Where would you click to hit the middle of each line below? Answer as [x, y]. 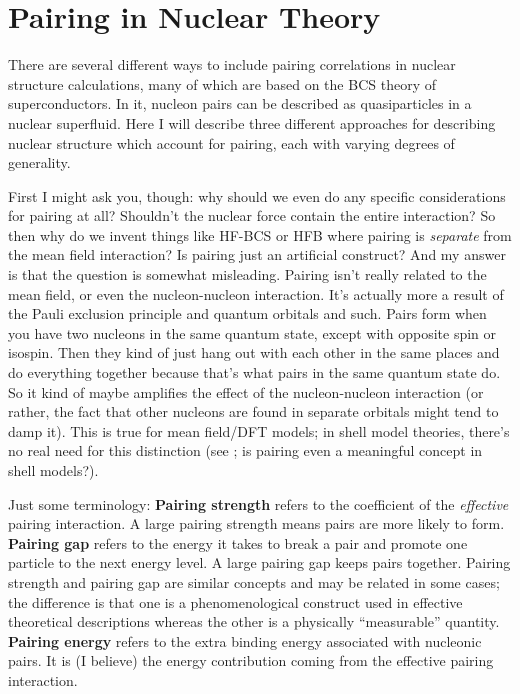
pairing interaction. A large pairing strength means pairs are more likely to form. [256, 523]
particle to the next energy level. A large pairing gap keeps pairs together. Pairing [259, 562]
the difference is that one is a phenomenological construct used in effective [235, 601]
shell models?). [53, 470]
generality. [39, 162]
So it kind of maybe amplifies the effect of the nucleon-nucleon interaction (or [246, 391]
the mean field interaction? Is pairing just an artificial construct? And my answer [257, 254]
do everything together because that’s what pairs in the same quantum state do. [254, 372]
